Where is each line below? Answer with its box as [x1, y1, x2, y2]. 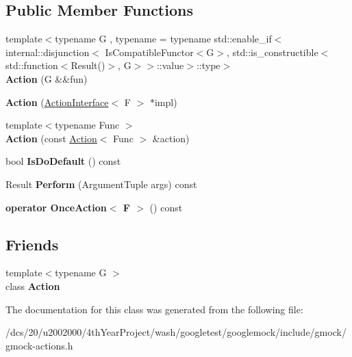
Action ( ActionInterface [5, 94, 109, 109]
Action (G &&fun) [5, 71, 88, 85]
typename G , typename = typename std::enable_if [55, 31, 272, 46]
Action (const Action [5, 131, 97, 145]
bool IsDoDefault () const [5, 154, 121, 168]
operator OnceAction [5, 200, 107, 214]
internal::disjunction [5, 44, 90, 59]
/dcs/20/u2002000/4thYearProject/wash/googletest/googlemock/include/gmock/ [5, 325, 347, 339]
